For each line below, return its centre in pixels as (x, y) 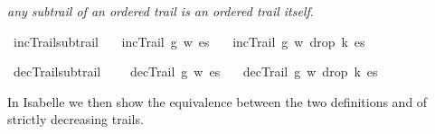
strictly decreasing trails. (76, 119)
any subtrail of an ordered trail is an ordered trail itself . (161, 11)
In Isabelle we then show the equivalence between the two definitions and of (217, 101)
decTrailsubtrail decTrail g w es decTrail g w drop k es (195, 71)
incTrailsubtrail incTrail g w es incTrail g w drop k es (189, 41)
